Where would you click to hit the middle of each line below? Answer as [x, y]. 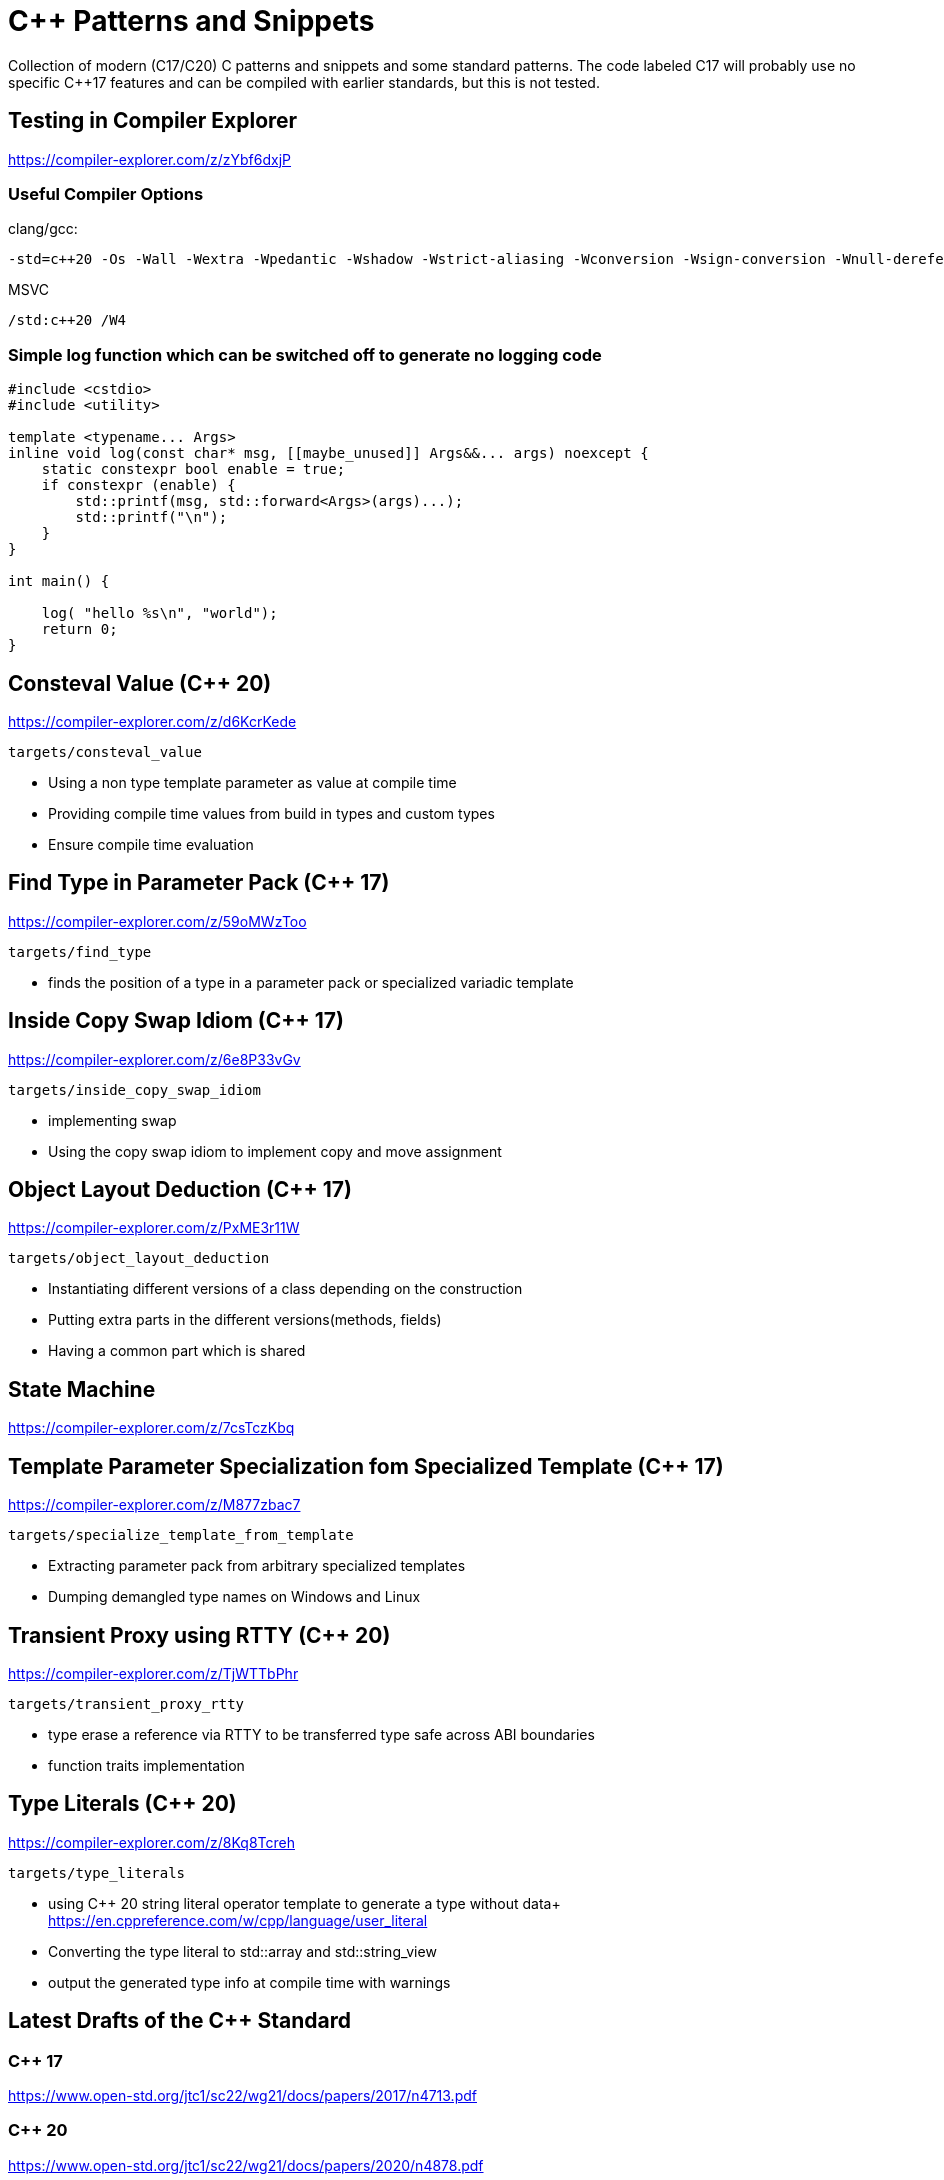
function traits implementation [146, 1765]
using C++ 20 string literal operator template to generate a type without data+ [304, 1903]
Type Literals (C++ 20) [122, 1804]
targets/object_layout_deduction [139, 1258]
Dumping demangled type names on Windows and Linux [234, 1597]
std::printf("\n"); [151, 517]
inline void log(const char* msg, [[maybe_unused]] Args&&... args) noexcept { [328, 453]
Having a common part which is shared [177, 1351]
